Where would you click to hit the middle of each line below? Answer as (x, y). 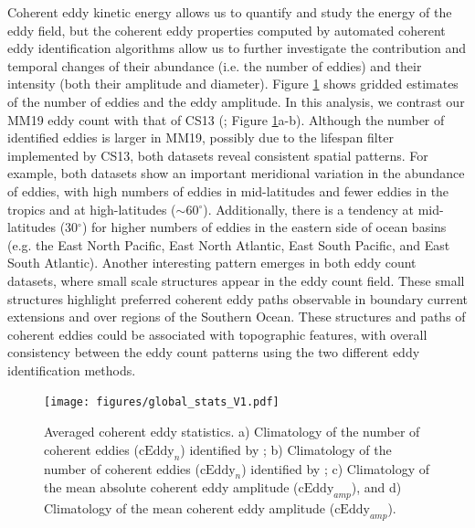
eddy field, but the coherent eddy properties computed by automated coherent (227, 30)
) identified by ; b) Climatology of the (286, 449)
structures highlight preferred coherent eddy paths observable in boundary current (237, 298)
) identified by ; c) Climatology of (335, 468)
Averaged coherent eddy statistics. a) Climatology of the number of (232, 432)
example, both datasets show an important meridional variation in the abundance (236, 173)
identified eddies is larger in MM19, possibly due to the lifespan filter (201, 137)
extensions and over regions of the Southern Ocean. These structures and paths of (237, 317)
